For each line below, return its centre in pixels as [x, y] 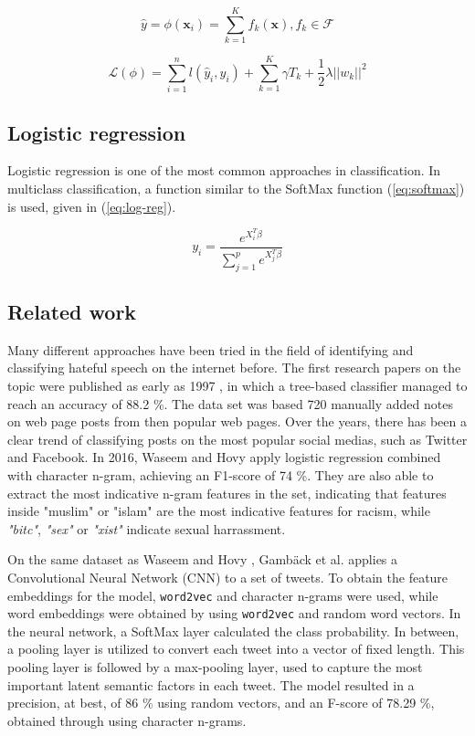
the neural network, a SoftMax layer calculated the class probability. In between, [233, 631]
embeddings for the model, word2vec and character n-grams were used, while [223, 595]
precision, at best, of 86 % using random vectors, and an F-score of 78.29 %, [221, 703]
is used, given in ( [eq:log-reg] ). [92, 206]
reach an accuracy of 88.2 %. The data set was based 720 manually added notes [230, 403]
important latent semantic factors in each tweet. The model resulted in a [211, 684]
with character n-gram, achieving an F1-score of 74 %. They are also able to [221, 475]
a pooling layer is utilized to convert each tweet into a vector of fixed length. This [236, 649]
